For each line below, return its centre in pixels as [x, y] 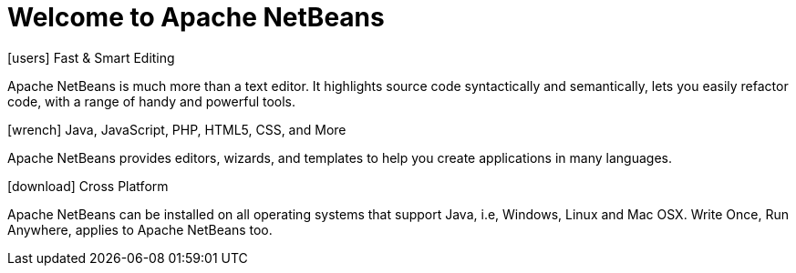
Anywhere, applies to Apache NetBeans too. [140, 229]
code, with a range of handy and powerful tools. [152, 101]
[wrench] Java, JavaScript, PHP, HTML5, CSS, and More [177, 129]
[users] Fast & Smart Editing [91, 57]
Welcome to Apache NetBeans [196, 17]
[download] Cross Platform [88, 186]
